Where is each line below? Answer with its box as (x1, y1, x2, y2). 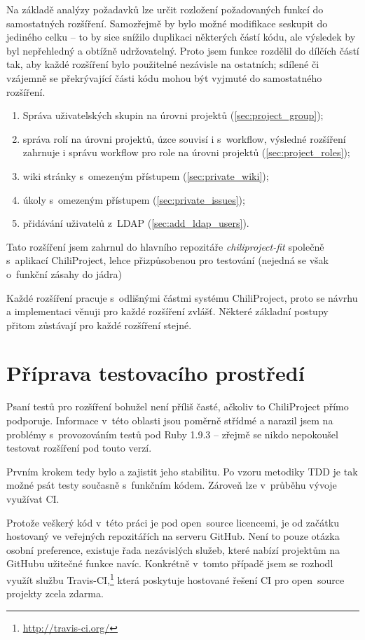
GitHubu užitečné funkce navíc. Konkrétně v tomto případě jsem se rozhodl (6, 556, 333, 571)
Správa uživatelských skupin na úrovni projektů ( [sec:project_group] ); (22, 108, 324, 123)
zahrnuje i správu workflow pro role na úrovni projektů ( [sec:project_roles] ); (22, 145, 350, 160)
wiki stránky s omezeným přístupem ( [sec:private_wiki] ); (22, 168, 269, 183)
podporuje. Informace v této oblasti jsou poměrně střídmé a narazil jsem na (6, 413, 333, 427)
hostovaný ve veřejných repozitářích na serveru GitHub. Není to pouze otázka (6, 529, 340, 543)
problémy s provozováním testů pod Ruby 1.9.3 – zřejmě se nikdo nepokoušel (6, 426, 338, 441)
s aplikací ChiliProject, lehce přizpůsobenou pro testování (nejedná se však (6, 253, 329, 267)
